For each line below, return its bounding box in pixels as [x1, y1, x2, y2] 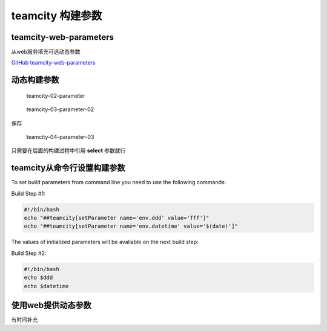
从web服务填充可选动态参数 [11, 48, 81, 56]
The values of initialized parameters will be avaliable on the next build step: [11, 239, 199, 246]
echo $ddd [24, 274, 53, 281]
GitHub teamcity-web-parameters [11, 59, 96, 66]
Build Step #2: [11, 249, 47, 257]
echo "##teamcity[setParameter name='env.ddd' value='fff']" [24, 214, 210, 222]
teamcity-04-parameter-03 [26, 133, 94, 141]
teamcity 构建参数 [11, 9, 102, 22]
